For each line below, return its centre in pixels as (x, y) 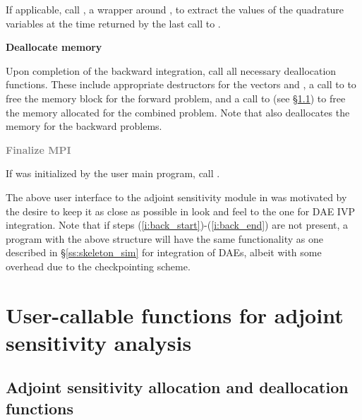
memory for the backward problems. (84, 126)
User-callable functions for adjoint (175, 314)
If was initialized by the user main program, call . (113, 173)
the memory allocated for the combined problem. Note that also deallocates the (178, 112)
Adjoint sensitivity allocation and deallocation (177, 387)
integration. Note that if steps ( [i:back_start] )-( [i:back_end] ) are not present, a (177, 225)
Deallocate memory (54, 47)
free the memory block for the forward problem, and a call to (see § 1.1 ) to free (176, 98)
